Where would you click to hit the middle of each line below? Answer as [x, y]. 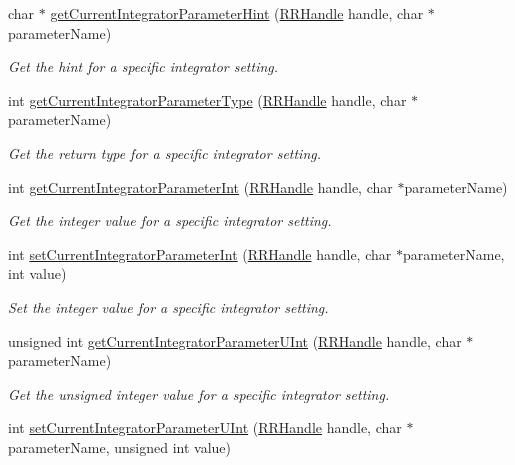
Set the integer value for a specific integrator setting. [168, 306]
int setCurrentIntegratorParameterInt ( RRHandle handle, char [200, 253]
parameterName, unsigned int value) [119, 446]
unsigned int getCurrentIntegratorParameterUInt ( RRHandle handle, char [235, 340]
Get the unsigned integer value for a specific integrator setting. [199, 393]
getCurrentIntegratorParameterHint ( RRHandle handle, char [237, 13]
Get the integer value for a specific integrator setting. [170, 220]
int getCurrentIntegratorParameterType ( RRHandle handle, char [207, 99]
